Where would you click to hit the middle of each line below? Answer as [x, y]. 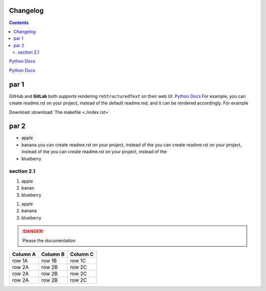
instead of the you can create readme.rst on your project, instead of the [94, 152]
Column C [82, 254]
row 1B [49, 260]
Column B [53, 254]
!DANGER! [33, 231]
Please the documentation [49, 240]
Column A [24, 254]
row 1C [78, 260]
